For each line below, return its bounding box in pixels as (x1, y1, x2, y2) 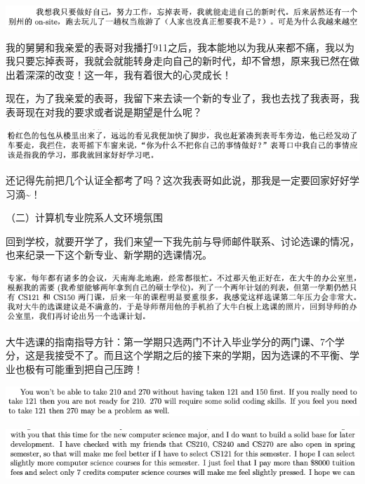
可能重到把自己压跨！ (44, 361, 143, 376)
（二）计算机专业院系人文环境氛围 (6, 210, 163, 225)
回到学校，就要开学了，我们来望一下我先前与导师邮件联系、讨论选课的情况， (6, 233, 359, 248)
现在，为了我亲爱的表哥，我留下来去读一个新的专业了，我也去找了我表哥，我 (6, 91, 359, 105)
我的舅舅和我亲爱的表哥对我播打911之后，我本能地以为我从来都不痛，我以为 (6, 39, 354, 54)
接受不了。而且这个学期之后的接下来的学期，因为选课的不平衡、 (54, 348, 350, 362)
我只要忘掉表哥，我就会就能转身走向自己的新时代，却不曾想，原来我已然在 (6, 53, 350, 68)
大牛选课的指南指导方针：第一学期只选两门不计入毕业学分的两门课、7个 (6, 334, 335, 348)
